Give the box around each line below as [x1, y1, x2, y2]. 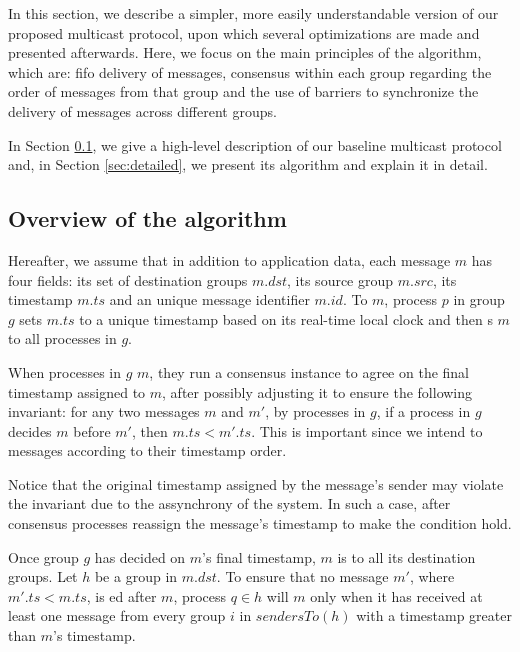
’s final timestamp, [202, 546, 316, 567]
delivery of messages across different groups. [8, 100, 277, 121]
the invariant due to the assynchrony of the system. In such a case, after [8, 493, 451, 514]
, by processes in [265, 401, 366, 422]
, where [409, 566, 455, 587]
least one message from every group [8, 605, 226, 626]
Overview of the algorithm [8, 203, 287, 234]
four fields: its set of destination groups [8, 269, 248, 290]
